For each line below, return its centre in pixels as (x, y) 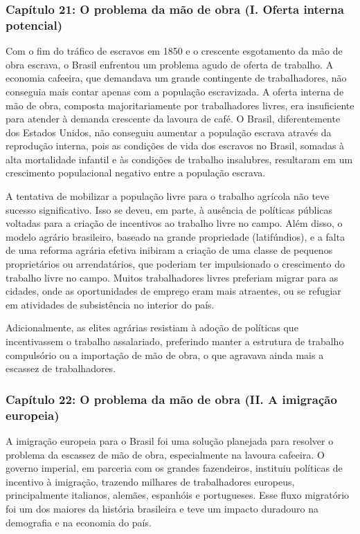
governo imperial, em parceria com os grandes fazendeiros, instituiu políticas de (174, 468)
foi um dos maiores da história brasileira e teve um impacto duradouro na (162, 508)
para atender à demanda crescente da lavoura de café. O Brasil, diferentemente (173, 119)
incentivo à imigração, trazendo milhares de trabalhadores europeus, (150, 481)
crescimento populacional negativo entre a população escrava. (136, 173)
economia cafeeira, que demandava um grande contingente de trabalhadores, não (176, 78)
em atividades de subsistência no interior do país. (110, 304)
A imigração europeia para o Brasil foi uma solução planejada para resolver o (170, 440)
